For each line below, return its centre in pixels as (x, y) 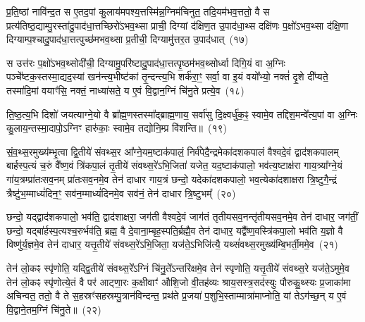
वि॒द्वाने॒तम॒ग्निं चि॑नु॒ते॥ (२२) (54, 309)
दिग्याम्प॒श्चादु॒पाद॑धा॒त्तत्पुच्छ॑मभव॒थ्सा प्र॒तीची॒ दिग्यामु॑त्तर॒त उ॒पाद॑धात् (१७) (128, 39)
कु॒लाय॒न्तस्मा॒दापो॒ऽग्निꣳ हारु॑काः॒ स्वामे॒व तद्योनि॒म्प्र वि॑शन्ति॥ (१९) (117, 128)
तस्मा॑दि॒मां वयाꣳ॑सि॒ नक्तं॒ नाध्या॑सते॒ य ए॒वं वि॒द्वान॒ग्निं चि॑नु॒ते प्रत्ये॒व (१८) (125, 90)
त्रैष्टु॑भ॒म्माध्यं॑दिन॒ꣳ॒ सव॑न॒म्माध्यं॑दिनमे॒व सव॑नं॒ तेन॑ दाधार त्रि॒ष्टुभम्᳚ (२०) (121, 193)
